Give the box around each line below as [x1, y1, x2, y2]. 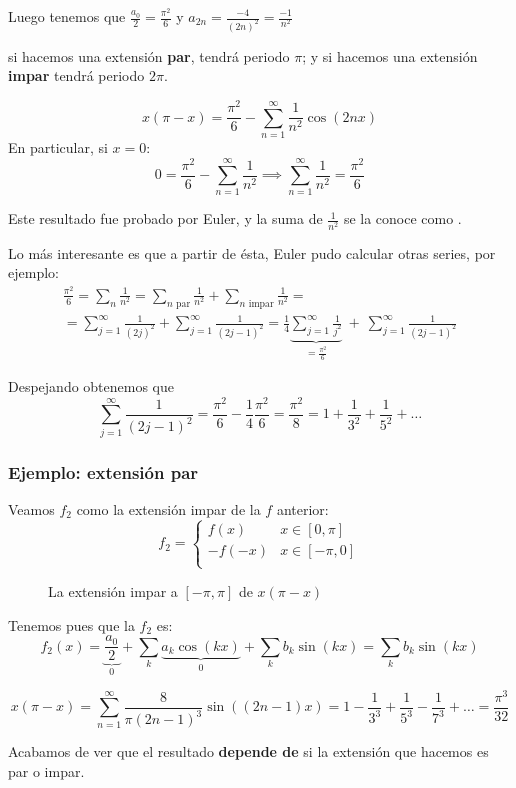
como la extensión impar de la [76, 498, 261, 519]
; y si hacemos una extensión [302, 45, 478, 66]
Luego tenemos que [8, 6, 126, 26]
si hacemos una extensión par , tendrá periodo [8, 45, 290, 66]
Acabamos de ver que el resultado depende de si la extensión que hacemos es [8, 741, 489, 762]
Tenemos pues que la [8, 614, 135, 635]
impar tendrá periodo [8, 65, 145, 86]
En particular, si [8, 136, 108, 157]
